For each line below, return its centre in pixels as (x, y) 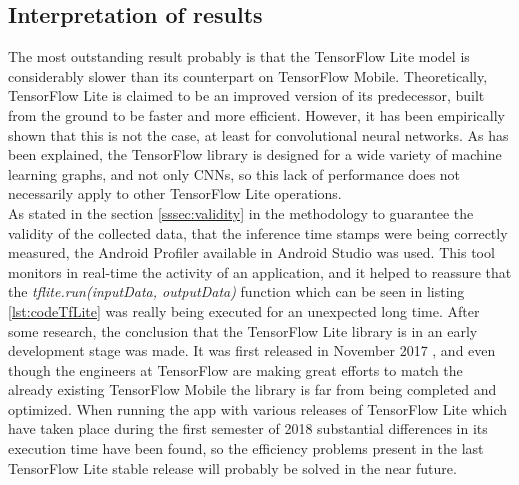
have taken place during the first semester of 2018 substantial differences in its (248, 428)
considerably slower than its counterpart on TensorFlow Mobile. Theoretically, (248, 75)
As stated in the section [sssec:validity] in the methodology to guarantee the (241, 212)
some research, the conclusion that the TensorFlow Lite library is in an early (243, 330)
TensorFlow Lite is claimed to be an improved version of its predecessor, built (246, 95)
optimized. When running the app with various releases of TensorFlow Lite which (258, 408)
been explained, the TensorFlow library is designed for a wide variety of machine (255, 154)
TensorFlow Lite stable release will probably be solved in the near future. (232, 467)
